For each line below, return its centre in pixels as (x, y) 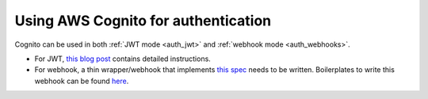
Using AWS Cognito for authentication (143, 21)
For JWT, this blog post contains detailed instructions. (123, 59)
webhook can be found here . (82, 81)
